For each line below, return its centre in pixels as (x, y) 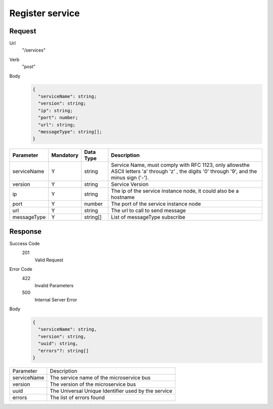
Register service (45, 13)
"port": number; (58, 118)
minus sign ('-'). (130, 178)
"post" (29, 67)
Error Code (21, 269)
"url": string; (57, 125)
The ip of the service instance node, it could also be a (175, 191)
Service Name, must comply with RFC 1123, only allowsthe (180, 165)
